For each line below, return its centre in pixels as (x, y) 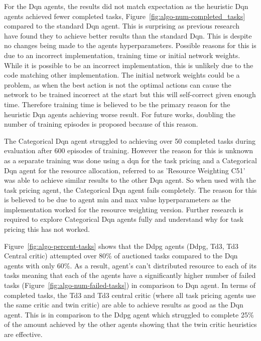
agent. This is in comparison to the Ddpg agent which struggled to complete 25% (129, 314)
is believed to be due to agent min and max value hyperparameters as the (117, 200)
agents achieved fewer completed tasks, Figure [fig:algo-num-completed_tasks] (125, 16)
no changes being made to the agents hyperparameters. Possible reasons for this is (130, 45)
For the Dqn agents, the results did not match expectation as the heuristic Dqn (126, 6)
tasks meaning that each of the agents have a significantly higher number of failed (130, 275)
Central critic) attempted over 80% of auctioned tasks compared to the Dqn (121, 256)
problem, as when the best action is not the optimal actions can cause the (118, 84)
